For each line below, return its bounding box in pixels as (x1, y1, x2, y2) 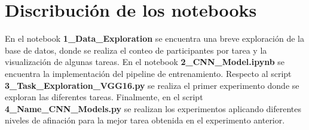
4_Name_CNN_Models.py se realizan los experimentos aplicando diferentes (5, 102, 302, 114)
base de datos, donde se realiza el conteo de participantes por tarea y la (5, 44, 267, 56)
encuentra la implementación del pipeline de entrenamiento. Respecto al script (5, 67, 292, 79)
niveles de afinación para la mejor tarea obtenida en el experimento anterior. (5, 114, 285, 126)
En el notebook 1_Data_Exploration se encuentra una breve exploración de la (5, 32, 304, 45)
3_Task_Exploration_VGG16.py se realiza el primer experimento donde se (5, 79, 299, 91)
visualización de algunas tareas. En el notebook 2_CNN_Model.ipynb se (5, 55, 285, 68)
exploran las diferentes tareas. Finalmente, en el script (5, 91, 203, 103)
